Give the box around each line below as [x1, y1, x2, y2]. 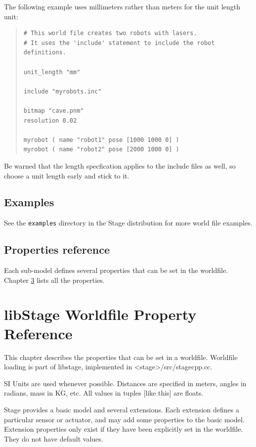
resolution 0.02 [23, 117, 77, 124]
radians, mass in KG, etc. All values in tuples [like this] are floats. [4, 388, 204, 398]
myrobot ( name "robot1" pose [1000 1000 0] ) [23, 136, 179, 143]
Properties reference [4, 242, 110, 257]
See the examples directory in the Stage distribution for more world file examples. [4, 218, 253, 228]
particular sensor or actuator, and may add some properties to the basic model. [4, 414, 245, 424]
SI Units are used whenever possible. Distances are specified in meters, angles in [4, 378, 247, 388]
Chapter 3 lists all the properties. [4, 274, 105, 285]
